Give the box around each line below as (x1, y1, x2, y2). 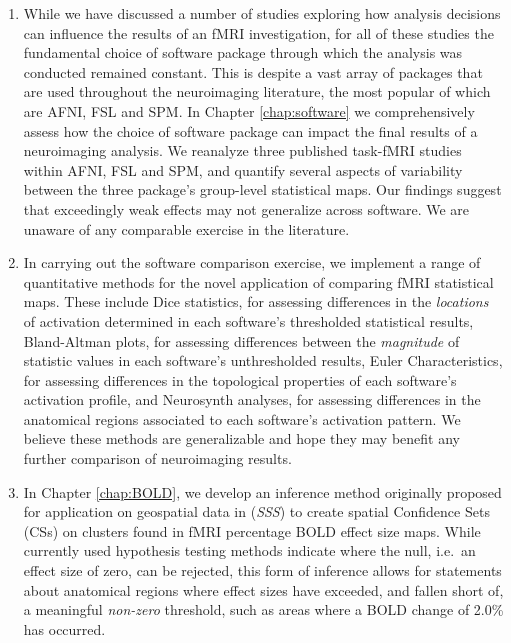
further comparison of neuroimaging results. (23, 448, 292, 469)
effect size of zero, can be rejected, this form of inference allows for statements (23, 560, 502, 581)
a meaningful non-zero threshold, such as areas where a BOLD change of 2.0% (23, 599, 504, 620)
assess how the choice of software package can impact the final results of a (23, 120, 478, 141)
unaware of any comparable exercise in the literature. (23, 218, 350, 239)
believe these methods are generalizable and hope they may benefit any (23, 428, 460, 449)
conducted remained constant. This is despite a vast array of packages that (23, 61, 483, 82)
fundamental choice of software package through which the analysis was (23, 42, 463, 63)
